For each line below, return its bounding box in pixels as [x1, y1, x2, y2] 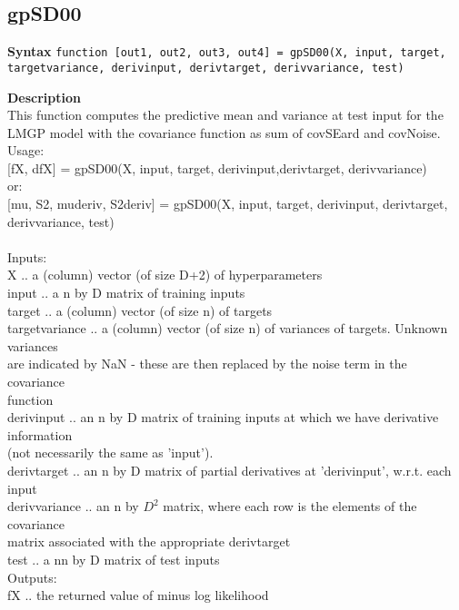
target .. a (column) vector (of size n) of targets [7, 300, 273, 320]
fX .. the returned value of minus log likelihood [7, 585, 269, 605]
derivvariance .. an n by [7, 497, 139, 516]
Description [7, 87, 82, 106]
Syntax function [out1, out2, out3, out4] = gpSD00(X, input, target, [7, 42, 446, 61]
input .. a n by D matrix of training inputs [7, 283, 245, 302]
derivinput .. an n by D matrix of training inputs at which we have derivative [7, 408, 439, 427]
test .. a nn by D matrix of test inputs [7, 549, 220, 568]
